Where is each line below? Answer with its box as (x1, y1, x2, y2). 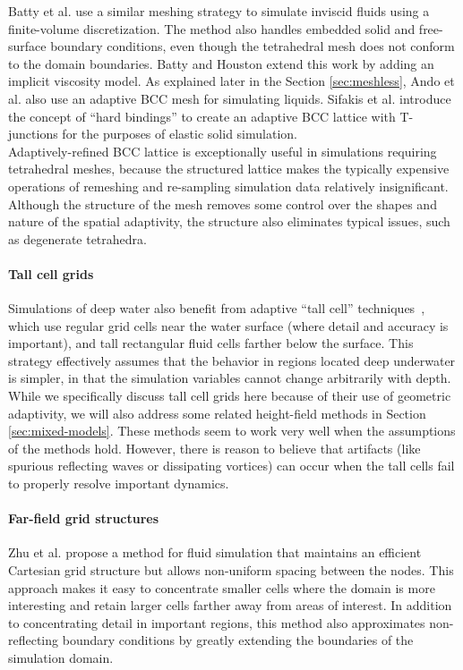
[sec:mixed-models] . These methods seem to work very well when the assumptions (8, 421, 456, 440)
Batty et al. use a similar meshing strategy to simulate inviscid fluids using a (8, 2, 430, 20)
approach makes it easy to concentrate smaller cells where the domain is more (8, 578, 435, 597)
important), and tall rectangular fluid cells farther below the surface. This (8, 334, 414, 352)
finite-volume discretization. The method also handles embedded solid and (8, 19, 416, 38)
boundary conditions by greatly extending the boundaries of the (62, 631, 414, 649)
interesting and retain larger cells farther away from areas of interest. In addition (8, 596, 452, 615)
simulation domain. (8, 649, 114, 666)
